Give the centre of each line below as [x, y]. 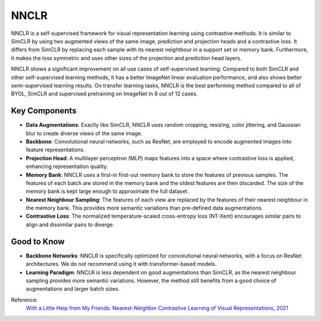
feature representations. [56, 150]
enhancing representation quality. [67, 167]
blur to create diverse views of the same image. [84, 133]
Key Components [44, 111]
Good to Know [38, 241]
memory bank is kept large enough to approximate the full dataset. [107, 191]
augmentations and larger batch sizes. [73, 289]
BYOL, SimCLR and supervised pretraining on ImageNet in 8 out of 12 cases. [105, 94]
